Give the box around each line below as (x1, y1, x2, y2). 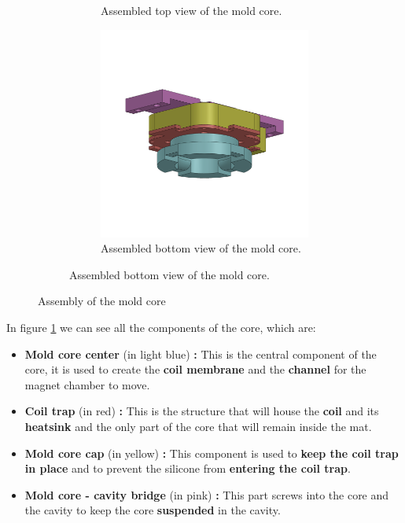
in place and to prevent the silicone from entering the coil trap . (24, 460, 351, 477)
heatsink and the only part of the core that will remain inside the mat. (24, 418, 372, 434)
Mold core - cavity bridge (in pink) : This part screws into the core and (24, 486, 389, 503)
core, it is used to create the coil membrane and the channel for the (24, 361, 366, 378)
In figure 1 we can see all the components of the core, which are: (6, 319, 316, 335)
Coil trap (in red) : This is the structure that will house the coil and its (24, 403, 379, 419)
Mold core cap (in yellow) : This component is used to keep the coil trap (24, 444, 399, 461)
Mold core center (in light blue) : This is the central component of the (24, 345, 377, 362)
